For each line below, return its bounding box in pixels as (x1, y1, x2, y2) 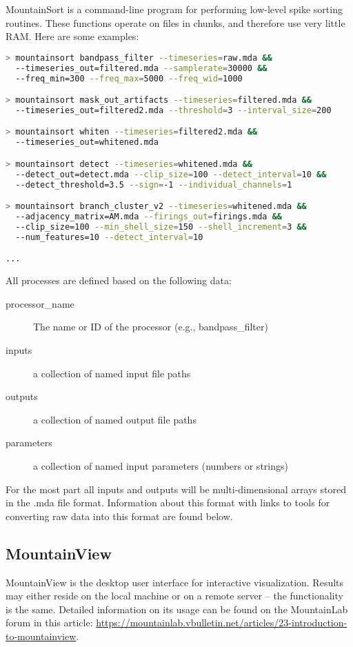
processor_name (6, 296, 74, 310)
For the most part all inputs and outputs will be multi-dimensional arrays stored (6, 481, 347, 496)
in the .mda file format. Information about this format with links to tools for (6, 495, 330, 510)
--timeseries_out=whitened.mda (15, 137, 159, 148)
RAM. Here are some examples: (6, 29, 139, 43)
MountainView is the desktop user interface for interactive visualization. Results (6, 575, 344, 589)
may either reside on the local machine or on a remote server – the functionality (6, 588, 343, 603)
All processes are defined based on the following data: (6, 273, 232, 288)
